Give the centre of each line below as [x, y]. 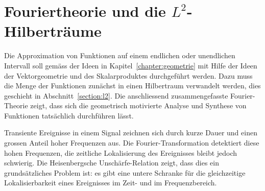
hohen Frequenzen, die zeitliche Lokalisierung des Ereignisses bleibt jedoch [121, 152]
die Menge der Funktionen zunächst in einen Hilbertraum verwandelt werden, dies [132, 86]
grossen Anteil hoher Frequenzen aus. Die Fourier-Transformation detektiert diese [132, 143]
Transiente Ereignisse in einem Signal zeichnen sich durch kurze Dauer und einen [131, 133]
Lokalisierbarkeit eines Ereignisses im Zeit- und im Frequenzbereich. [111, 183]
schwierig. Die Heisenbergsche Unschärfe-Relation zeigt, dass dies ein [112, 163]
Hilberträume [53, 31]
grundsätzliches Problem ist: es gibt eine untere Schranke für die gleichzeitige [125, 172]
